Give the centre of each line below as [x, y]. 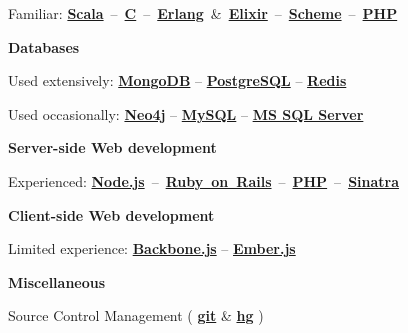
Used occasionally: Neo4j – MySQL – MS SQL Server [186, 113]
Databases [44, 46]
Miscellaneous [57, 281]
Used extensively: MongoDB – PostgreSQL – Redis [177, 80]
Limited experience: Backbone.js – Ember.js [152, 248]
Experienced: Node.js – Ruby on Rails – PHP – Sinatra [204, 180]
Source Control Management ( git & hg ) [136, 315]
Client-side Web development [111, 214]
